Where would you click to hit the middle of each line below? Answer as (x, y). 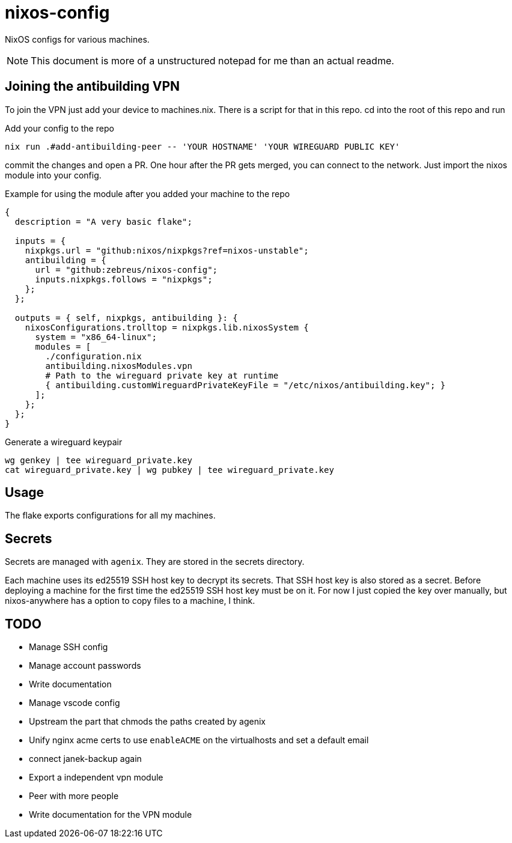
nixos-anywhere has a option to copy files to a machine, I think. (130, 601)
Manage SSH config (69, 647)
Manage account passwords (85, 666)
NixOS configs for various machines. (77, 39)
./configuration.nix (93, 356)
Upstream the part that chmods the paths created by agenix (148, 722)
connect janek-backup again (85, 759)
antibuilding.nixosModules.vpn (119, 366)
